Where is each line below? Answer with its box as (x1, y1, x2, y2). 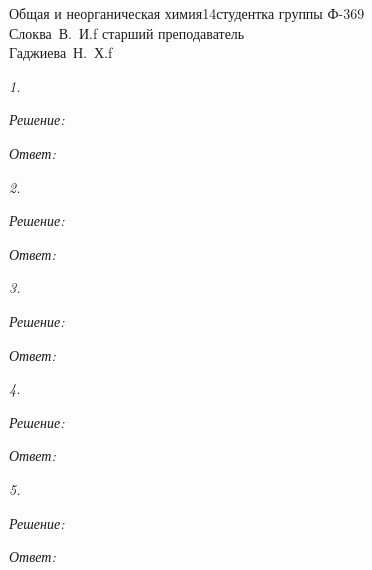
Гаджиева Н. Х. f (9, 42, 113, 63)
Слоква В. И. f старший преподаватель (9, 22, 245, 43)
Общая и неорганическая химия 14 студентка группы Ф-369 (9, 3, 365, 23)
